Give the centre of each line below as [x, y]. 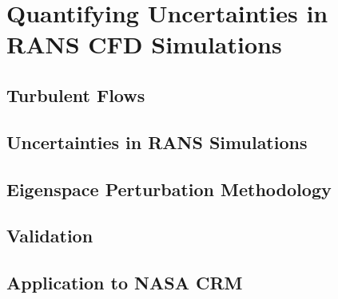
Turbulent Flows [76, 94]
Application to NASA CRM [125, 283]
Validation [50, 236]
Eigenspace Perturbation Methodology [169, 189]
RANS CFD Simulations [144, 44]
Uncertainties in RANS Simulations [157, 142]
